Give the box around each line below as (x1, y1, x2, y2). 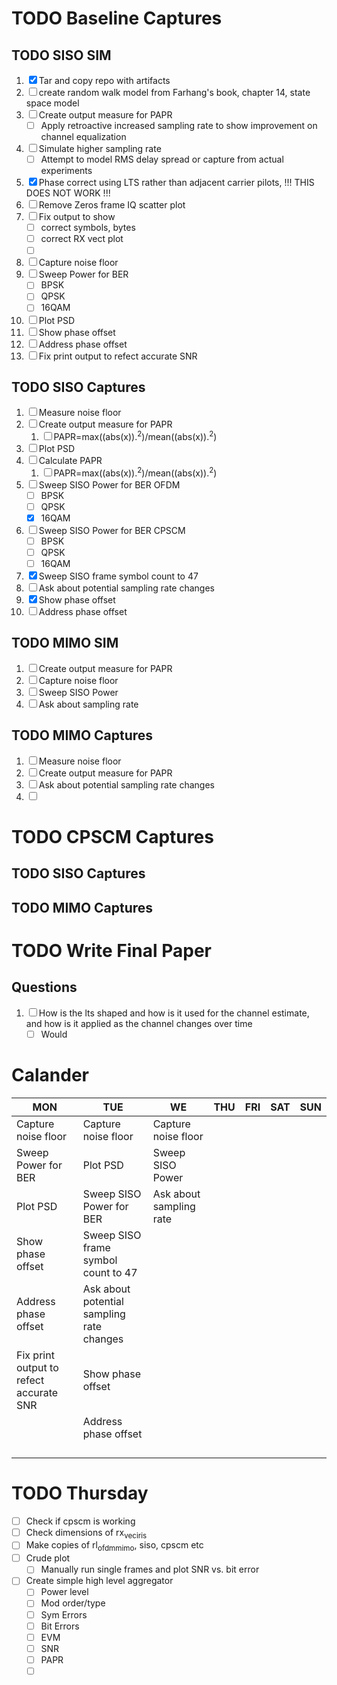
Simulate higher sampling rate (38, 143, 162, 155)
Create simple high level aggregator (25, 1575, 174, 1587)
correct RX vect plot (40, 233, 124, 245)
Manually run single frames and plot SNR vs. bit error (40, 1563, 260, 1576)
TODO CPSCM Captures (11, 825, 214, 848)
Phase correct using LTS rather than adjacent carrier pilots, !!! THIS (38, 177, 315, 189)
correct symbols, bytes (40, 222, 136, 234)
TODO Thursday (11, 1482, 149, 1504)
